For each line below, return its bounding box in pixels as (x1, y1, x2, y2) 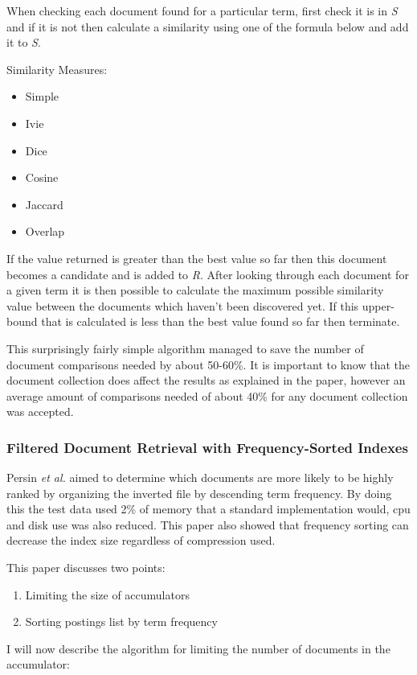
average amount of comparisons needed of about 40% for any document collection (6, 387, 408, 404)
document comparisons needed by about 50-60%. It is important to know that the (6, 356, 410, 372)
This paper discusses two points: (6, 559, 166, 576)
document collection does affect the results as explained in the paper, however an (6, 372, 406, 389)
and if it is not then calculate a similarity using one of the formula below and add (6, 18, 409, 35)
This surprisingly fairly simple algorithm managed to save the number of (6, 340, 364, 356)
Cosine (25, 169, 59, 186)
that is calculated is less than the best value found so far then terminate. (41, 313, 400, 330)
